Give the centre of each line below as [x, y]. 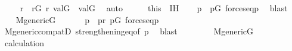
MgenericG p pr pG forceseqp [87, 19]
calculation [24, 42]
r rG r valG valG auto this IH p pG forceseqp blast [154, 8]
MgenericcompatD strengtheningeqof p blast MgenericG [129, 31]
